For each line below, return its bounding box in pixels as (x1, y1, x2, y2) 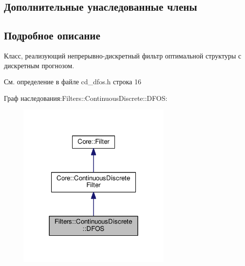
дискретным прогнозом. (4, 60, 75, 70)
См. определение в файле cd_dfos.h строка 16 (4, 76, 141, 87)
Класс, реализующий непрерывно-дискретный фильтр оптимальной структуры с (4, 50, 242, 60)
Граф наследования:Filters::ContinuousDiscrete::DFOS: (4, 93, 168, 103)
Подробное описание (4, 28, 100, 43)
